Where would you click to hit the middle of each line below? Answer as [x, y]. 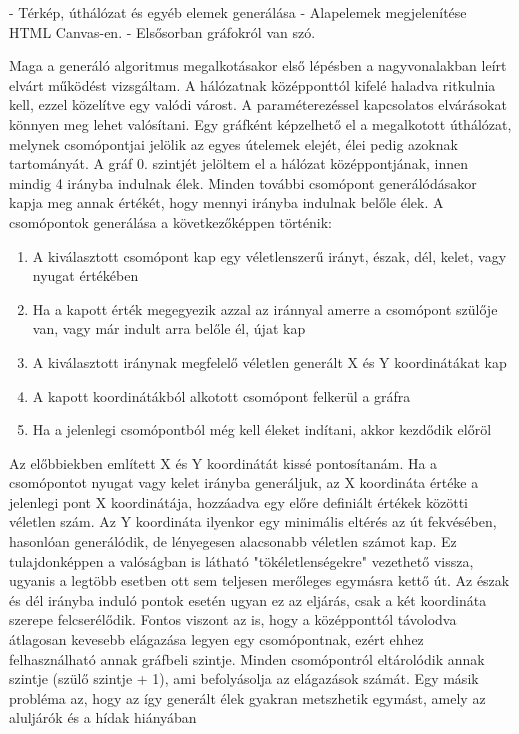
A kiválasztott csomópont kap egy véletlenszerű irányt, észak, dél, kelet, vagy [269, 255]
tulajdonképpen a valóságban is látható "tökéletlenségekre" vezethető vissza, [241, 560]
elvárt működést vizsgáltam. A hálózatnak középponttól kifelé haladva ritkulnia [252, 84]
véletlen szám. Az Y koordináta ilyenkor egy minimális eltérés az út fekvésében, [253, 521]
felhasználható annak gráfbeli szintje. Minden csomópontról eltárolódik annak [247, 658]
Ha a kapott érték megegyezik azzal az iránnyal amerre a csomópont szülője [265, 308]
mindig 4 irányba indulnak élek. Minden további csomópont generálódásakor [243, 182]
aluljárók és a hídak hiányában [103, 717]
